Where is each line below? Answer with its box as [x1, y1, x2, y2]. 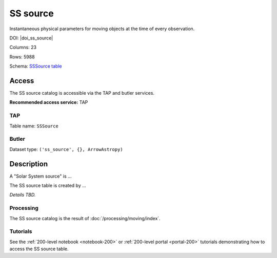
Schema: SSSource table [9, 63, 62, 69]
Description [9, 159, 48, 168]
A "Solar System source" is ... [9, 173, 72, 179]
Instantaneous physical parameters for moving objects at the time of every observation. [9, 26, 195, 32]
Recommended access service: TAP [9, 99, 88, 105]
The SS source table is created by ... [9, 182, 87, 188]
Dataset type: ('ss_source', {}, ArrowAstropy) [9, 146, 123, 152]
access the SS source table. [9, 246, 69, 252]
